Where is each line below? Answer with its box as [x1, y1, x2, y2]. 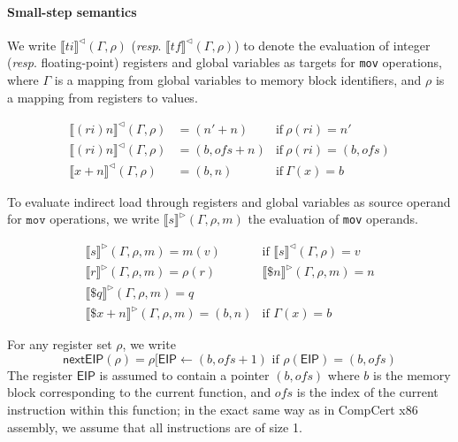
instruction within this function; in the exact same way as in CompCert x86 [7, 400, 418, 418]
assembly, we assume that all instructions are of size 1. [7, 417, 302, 436]
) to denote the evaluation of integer [234, 35, 431, 54]
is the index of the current [296, 383, 439, 401]
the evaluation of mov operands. [248, 210, 418, 228]
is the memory [373, 365, 451, 384]
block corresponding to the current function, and [7, 383, 271, 401]
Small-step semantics [7, 2, 137, 20]
